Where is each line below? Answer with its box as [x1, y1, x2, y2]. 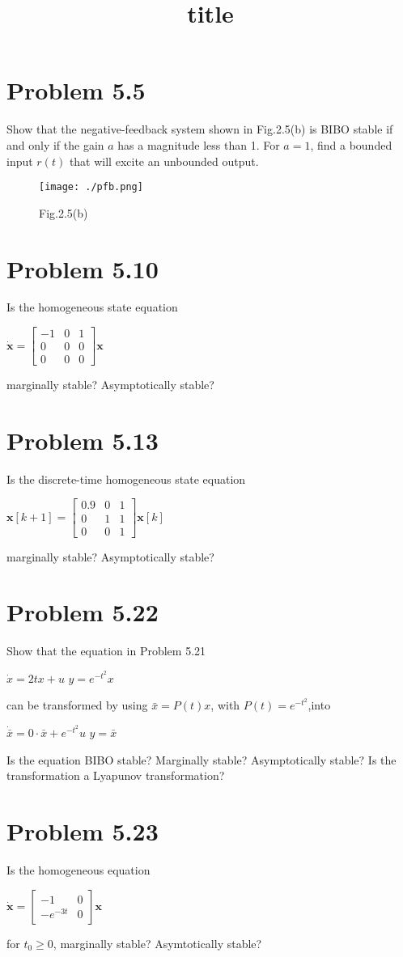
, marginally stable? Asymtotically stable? [53, 934, 262, 951]
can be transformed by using [6, 697, 148, 714]
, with [210, 697, 240, 714]
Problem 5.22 [6, 595, 159, 629]
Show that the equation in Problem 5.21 [6, 642, 206, 659]
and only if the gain [6, 136, 104, 153]
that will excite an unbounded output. [69, 152, 259, 169]
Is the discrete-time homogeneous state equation [6, 470, 246, 487]
